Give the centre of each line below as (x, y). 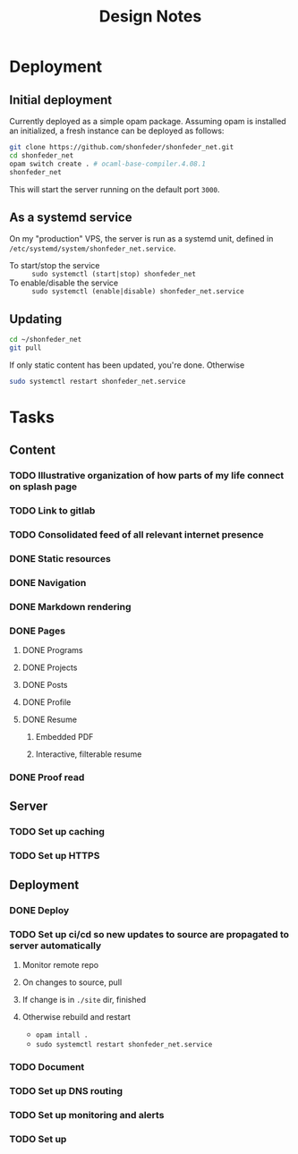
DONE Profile (47, 702)
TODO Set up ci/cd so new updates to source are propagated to (149, 934)
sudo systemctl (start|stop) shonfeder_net (114, 275)
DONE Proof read (47, 777)
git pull (26, 348)
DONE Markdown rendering (70, 607)
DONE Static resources (60, 559)
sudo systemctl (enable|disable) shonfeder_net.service (138, 292)
